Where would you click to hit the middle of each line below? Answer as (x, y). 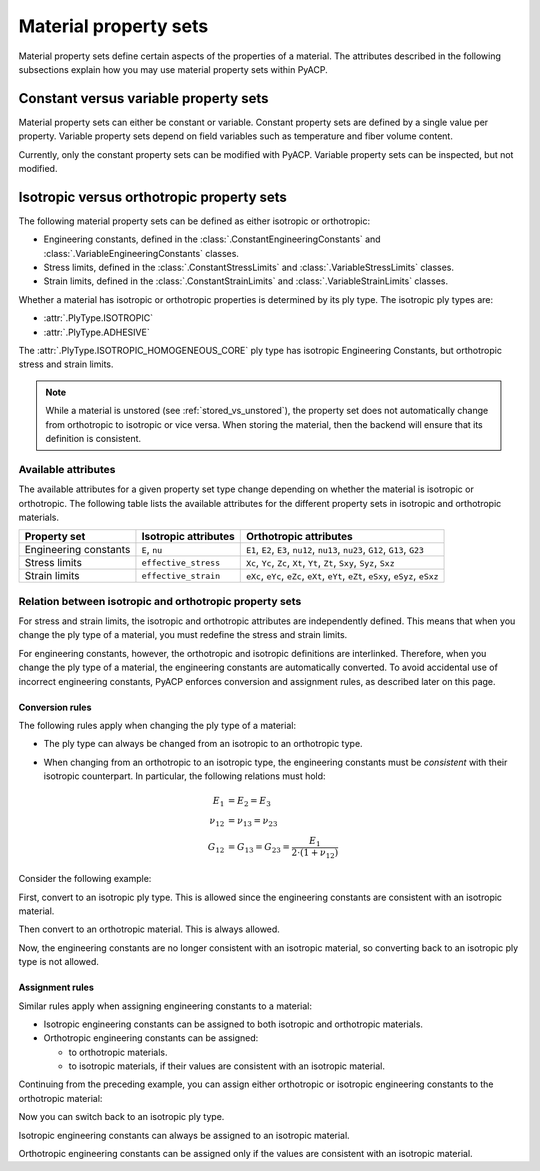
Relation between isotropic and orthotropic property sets (160, 601)
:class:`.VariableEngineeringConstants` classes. (141, 253)
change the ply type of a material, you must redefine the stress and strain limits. (183, 635)
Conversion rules (55, 707)
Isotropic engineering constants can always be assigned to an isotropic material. (184, 1135)
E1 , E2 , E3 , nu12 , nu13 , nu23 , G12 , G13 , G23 (335, 550)
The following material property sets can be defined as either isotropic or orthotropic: (194, 221)
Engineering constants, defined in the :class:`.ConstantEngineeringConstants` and (212, 239)
